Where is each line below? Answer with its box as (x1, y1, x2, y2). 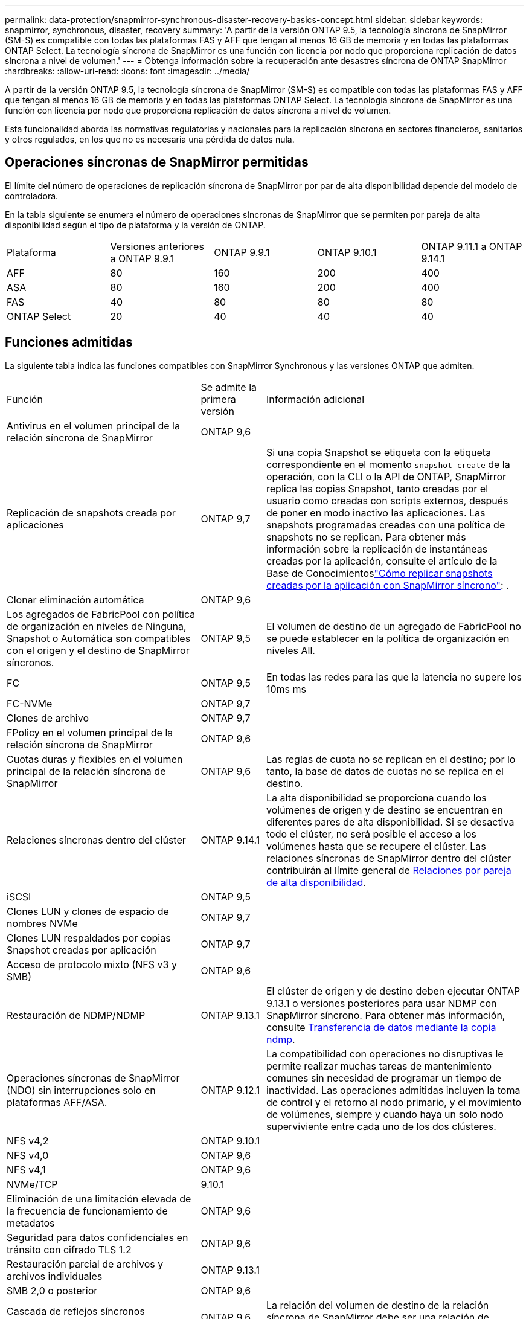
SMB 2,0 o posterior (7, 1284, 98, 1297)
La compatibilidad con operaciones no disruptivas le (266, 1047, 504, 1060)
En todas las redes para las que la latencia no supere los (266, 670, 522, 683)
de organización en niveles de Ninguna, (7, 620, 187, 632)
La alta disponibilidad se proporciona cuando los (266, 791, 487, 804)
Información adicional (266, 393, 365, 405)
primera (200, 393, 236, 405)
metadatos (7, 1216, 55, 1229)
